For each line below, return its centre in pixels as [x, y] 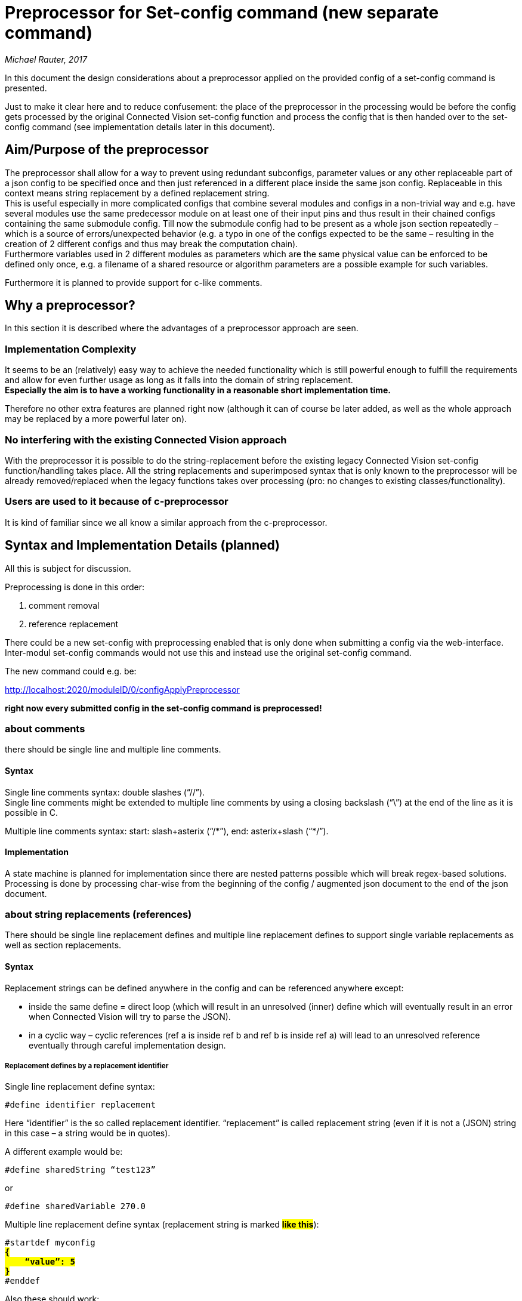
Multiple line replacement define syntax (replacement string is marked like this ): [162, 1225]
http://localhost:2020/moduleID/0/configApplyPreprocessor [122, 689]
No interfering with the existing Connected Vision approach [146, 440]
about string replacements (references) [98, 915]
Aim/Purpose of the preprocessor [107, 150]
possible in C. [32, 812]
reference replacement [74, 624]
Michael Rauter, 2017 [46, 59]
